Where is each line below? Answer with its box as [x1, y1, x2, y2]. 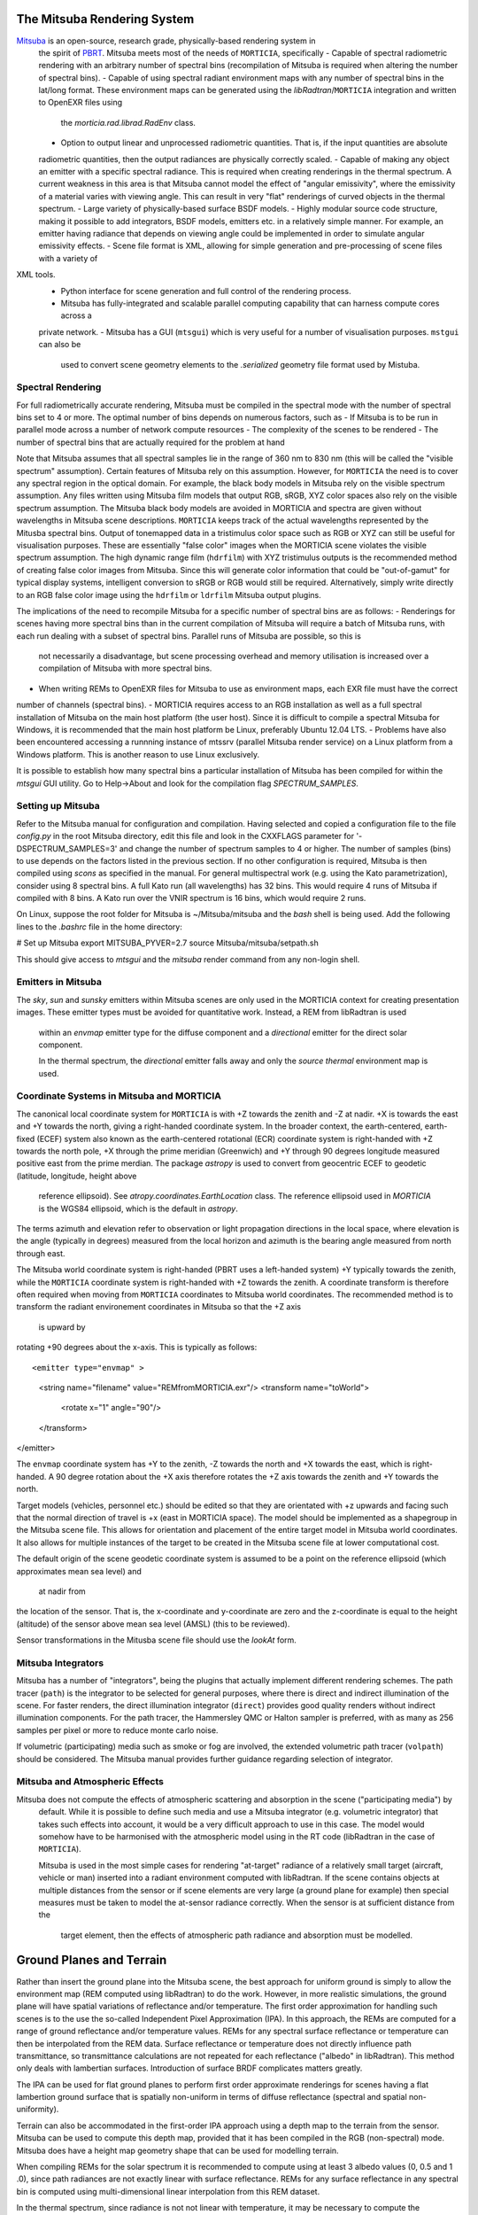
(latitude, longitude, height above [16, 1170, 137, 1181]
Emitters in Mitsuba [16, 975, 102, 988]
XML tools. [16, 269, 57, 280]
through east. [16, 1247, 66, 1258]
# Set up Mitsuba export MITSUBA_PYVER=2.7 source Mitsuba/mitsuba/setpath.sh [16, 937, 319, 948]
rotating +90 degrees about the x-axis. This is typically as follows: [16, 1342, 258, 1353]
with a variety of [38, 253, 98, 263]
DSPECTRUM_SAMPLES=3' [16, 843, 118, 854]
